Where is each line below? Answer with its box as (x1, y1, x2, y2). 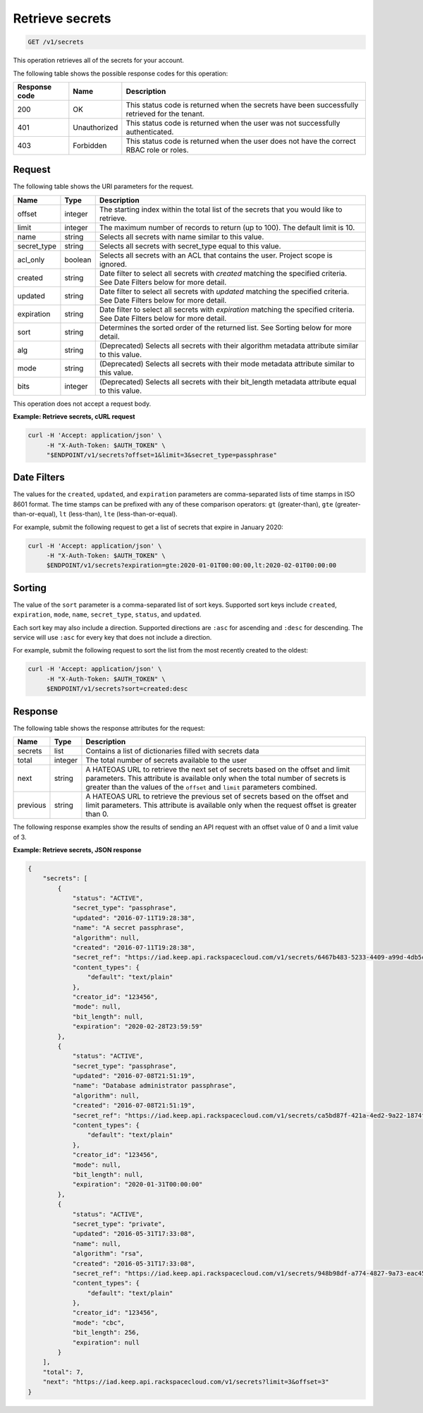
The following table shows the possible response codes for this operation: (13, 69, 228, 78)
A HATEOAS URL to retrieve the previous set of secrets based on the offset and (85, 792, 349, 801)
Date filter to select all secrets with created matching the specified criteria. (99, 268, 348, 278)
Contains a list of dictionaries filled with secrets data (85, 746, 259, 756)
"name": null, (72, 1239, 121, 1248)
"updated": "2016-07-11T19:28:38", (72, 914, 195, 922)
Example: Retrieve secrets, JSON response (13, 845, 142, 854)
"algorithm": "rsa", (72, 1249, 144, 1258)
